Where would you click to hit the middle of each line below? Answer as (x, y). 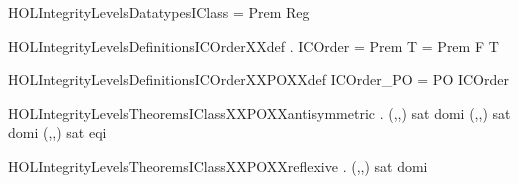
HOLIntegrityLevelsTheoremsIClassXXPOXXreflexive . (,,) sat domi (218, 165)
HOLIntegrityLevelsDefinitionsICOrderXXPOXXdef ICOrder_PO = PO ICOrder (258, 79)
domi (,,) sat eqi (57, 132)
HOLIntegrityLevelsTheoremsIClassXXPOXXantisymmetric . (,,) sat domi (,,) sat (259, 112)
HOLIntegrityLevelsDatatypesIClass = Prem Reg (159, 12)
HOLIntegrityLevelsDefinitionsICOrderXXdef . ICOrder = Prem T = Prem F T (253, 45)
